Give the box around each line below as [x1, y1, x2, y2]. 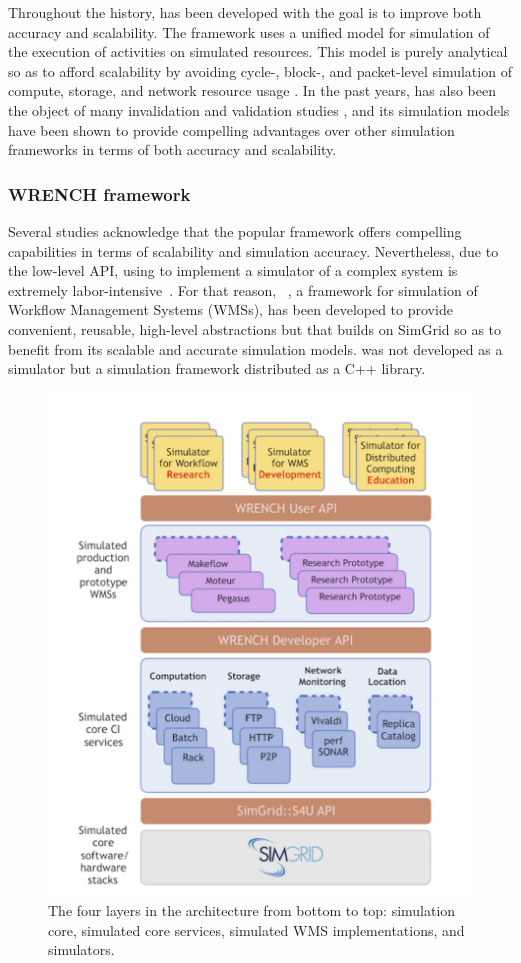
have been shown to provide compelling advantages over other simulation [8, 119, 455, 140]
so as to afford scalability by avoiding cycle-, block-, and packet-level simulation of [8, 60, 512, 81]
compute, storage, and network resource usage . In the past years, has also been [8, 80, 496, 101]
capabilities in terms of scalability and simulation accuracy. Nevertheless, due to [8, 240, 499, 261]
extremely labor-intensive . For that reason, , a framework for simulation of [8, 279, 478, 300]
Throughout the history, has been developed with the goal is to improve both [8, 2, 482, 22]
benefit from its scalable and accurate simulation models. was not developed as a [8, 338, 503, 359]
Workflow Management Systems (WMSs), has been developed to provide [8, 299, 453, 320]
